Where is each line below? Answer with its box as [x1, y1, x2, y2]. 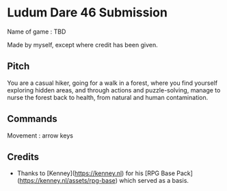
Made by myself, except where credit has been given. [7, 40, 159, 49]
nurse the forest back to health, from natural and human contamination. [7, 93, 209, 101]
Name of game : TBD [7, 27, 66, 36]
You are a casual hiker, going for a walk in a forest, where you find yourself [7, 79, 217, 87]
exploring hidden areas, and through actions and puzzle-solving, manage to [7, 86, 221, 94]
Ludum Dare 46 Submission [7, 5, 168, 21]
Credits [7, 151, 40, 162]
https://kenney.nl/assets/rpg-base [19, 177, 116, 185]
